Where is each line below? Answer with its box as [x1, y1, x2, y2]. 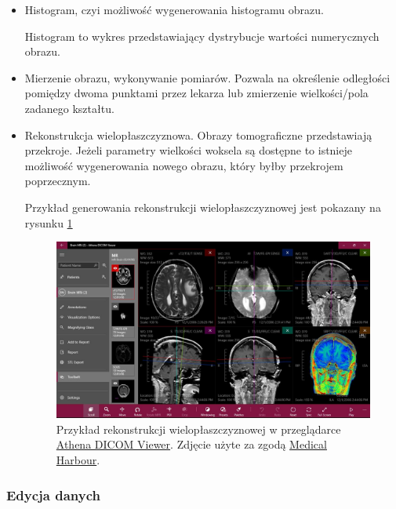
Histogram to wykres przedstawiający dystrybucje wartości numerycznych [24, 27, 380, 44]
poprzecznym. [24, 173, 91, 189]
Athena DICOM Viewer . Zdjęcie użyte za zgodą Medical [56, 436, 327, 453]
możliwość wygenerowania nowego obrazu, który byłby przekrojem [24, 157, 343, 173]
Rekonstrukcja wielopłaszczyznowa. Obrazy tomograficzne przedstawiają [24, 126, 372, 143]
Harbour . [56, 452, 100, 468]
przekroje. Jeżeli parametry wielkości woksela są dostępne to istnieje [24, 142, 352, 158]
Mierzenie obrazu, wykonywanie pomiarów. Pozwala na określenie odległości [24, 69, 391, 85]
